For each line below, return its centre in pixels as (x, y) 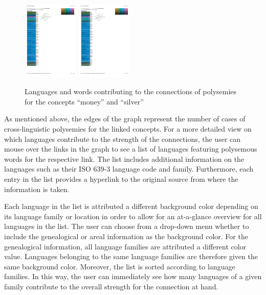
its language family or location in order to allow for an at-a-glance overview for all (133, 216)
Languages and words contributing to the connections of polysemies (131, 91)
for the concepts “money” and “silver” (84, 101)
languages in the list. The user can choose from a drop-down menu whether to (127, 226)
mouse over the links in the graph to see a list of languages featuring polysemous (131, 149)
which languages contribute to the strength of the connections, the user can (123, 139)
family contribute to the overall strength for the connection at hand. (111, 286)
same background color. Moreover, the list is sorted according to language (120, 266)
